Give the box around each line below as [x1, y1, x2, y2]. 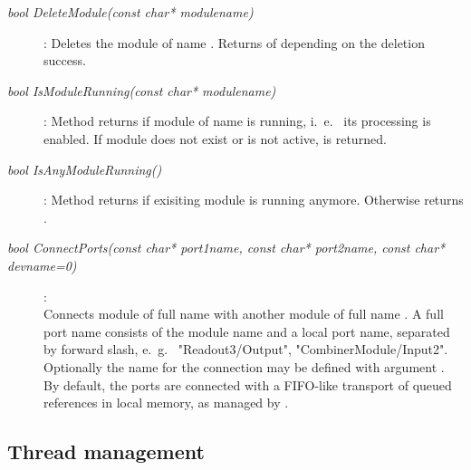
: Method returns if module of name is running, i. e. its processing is [43, 111, 431, 130]
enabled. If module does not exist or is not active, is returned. [43, 129, 387, 148]
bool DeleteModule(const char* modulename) [7, 3, 254, 21]
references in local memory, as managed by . [43, 393, 289, 412]
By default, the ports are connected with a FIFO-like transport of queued [43, 375, 452, 394]
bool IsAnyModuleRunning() [7, 159, 162, 178]
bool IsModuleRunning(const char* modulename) [7, 81, 276, 100]
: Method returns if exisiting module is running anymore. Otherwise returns [43, 190, 464, 209]
